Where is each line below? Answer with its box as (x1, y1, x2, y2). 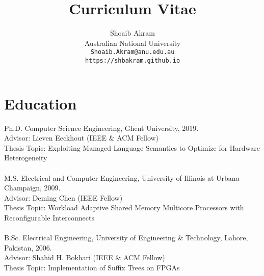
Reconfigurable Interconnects (4, 212, 94, 223)
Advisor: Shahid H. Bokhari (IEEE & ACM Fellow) (4, 252, 165, 263)
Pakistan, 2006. (4, 242, 52, 253)
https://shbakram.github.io (85, 57, 180, 64)
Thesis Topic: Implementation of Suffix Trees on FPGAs (4, 262, 180, 272)
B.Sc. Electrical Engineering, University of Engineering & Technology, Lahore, (4, 232, 248, 243)
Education (4, 93, 77, 114)
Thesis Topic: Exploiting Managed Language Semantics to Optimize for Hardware (4, 142, 260, 153)
